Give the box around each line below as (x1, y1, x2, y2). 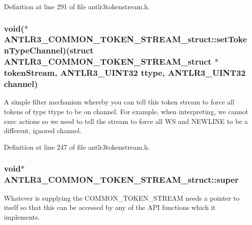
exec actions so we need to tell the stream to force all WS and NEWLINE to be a (4, 116, 248, 126)
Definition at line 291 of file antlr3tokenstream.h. (4, 1, 150, 11)
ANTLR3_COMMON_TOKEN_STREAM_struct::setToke (4, 33, 247, 45)
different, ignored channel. (4, 125, 82, 136)
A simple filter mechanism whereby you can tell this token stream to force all (4, 97, 234, 107)
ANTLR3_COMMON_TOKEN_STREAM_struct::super (4, 173, 239, 186)
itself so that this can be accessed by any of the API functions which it (4, 202, 216, 212)
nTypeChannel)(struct (4, 44, 94, 56)
